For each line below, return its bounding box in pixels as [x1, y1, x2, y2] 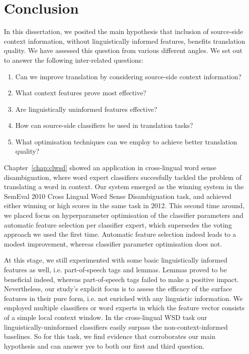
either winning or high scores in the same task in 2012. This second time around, [4, 200, 245, 211]
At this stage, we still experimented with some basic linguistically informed [4, 255, 228, 265]
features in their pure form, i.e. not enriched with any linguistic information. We [4, 293, 243, 303]
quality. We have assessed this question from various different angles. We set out [4, 45, 243, 55]
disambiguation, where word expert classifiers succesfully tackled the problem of [4, 172, 242, 182]
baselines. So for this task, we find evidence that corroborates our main [4, 331, 216, 341]
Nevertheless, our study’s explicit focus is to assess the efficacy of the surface [4, 283, 232, 294]
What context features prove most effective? [15, 88, 147, 98]
